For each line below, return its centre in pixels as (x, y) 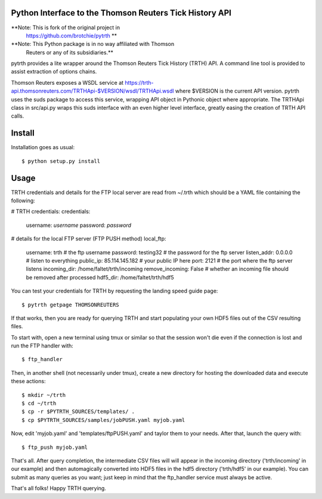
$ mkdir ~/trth (44, 395)
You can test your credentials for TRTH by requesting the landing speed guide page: (114, 291)
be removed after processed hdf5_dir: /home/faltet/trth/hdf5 (100, 277)
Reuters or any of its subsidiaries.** (69, 52)
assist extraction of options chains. (54, 72)
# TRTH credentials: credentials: (51, 211)
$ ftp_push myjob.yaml (55, 447)
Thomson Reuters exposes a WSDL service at (67, 82)
